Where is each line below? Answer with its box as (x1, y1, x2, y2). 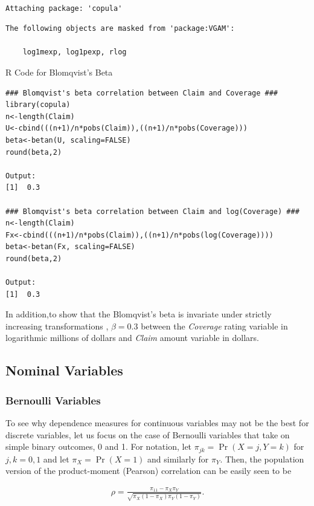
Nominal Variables (5, 361, 123, 380)
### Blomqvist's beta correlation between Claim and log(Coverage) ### (5, 207, 300, 216)
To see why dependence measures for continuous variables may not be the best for (5, 417, 309, 429)
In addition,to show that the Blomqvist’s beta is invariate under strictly (5, 308, 272, 320)
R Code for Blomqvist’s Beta (5, 65, 113, 78)
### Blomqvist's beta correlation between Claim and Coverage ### (5, 88, 278, 97)
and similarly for (147, 452, 209, 465)
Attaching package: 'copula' (5, 4, 123, 13)
